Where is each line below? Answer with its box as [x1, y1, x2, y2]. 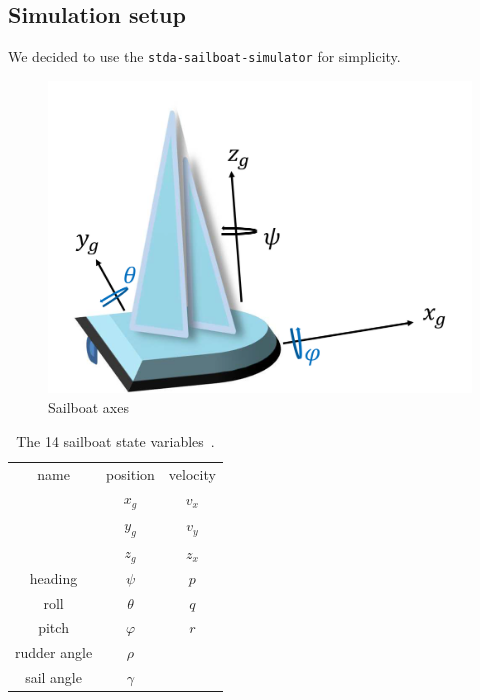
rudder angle [15, 642, 93, 663]
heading [29, 567, 78, 588]
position [106, 463, 155, 484]
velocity [168, 463, 216, 484]
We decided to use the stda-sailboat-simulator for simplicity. [8, 46, 401, 67]
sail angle [25, 667, 82, 688]
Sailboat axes [48, 397, 129, 418]
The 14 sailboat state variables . [16, 430, 215, 451]
